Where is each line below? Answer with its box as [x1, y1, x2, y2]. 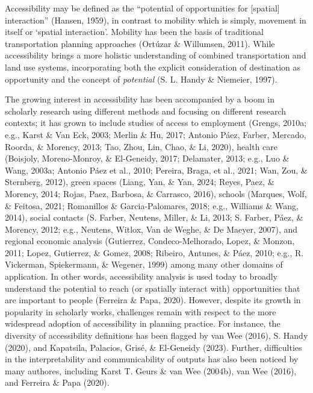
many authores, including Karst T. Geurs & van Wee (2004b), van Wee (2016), [5, 364, 297, 377]
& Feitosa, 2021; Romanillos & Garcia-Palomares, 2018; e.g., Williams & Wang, [5, 199, 299, 212]
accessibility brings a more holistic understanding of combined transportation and [5, 49, 306, 61]
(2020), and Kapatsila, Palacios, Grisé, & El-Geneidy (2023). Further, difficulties [5, 341, 302, 353]
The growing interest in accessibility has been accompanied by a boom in [5, 93, 274, 105]
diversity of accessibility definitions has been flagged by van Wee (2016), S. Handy [5, 329, 308, 342]
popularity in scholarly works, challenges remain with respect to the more [5, 305, 276, 318]
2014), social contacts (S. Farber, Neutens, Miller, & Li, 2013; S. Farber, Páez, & [5, 211, 303, 224]
